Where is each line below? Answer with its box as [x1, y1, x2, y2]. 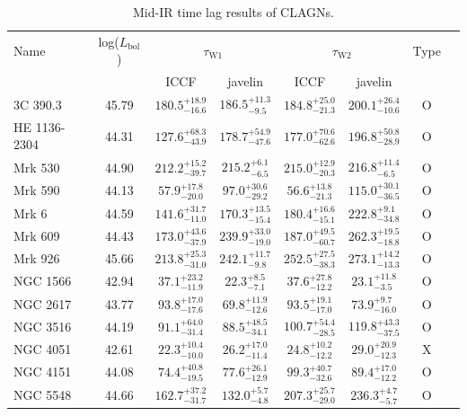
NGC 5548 [13, 385, 72, 404]
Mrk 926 [13, 249, 60, 268]
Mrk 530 [13, 157, 60, 176]
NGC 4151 [13, 362, 72, 381]
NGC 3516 [13, 316, 72, 335]
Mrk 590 [13, 181, 60, 199]
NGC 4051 [13, 340, 72, 358]
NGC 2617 [13, 294, 72, 313]
